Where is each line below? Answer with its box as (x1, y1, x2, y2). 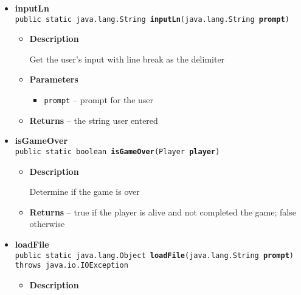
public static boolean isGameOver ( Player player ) (15, 147, 220, 156)
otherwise (29, 217, 65, 230)
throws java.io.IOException (15, 261, 128, 270)
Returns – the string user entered (29, 114, 158, 126)
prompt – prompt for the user (44, 93, 154, 106)
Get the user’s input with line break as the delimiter (29, 52, 225, 65)
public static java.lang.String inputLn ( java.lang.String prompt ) (15, 15, 289, 24)
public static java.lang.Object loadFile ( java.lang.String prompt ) (15, 251, 294, 260)
